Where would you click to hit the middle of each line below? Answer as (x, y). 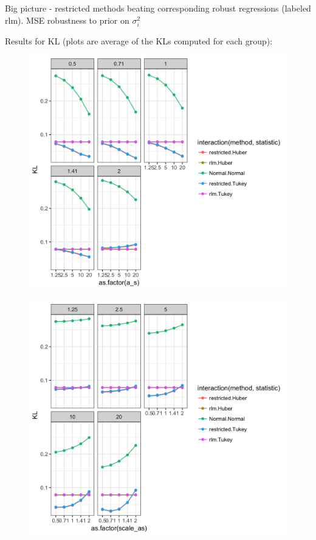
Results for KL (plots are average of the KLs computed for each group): (139, 40)
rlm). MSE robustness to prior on (67, 20)
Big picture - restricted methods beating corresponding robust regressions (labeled (158, 8)
